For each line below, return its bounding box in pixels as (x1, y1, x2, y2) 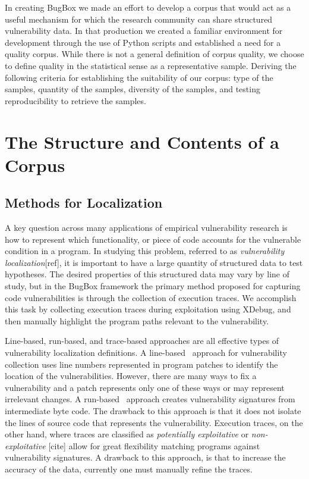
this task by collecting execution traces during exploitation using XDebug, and (5, 303, 291, 315)
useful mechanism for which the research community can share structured (5, 12, 273, 25)
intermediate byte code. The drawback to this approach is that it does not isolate (5, 405, 301, 417)
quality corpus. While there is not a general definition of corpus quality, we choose (5, 48, 304, 60)
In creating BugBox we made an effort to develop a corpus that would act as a (5, 1, 291, 13)
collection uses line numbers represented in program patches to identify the (5, 358, 278, 370)
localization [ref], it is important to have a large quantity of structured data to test (5, 256, 303, 268)
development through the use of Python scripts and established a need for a (5, 36, 281, 48)
